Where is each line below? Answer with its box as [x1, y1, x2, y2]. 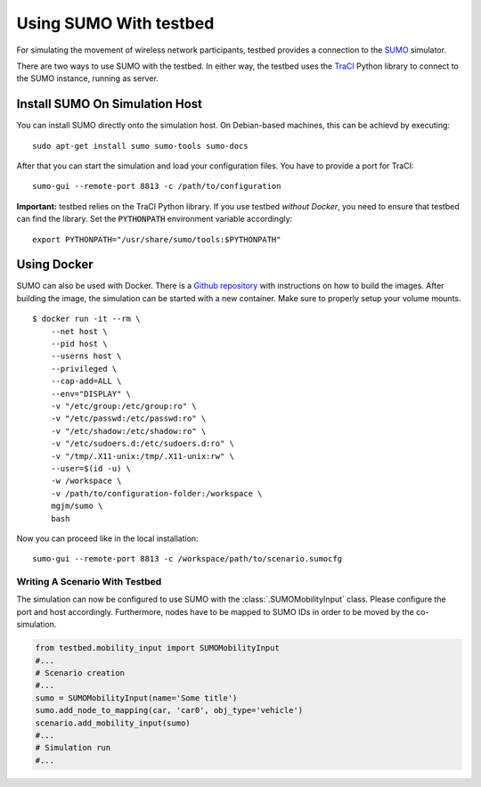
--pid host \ [50, 339, 108, 349]
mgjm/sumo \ [50, 501, 103, 512]
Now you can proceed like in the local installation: [16, 533, 200, 544]
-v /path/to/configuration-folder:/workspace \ [50, 488, 263, 498]
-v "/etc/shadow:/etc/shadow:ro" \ [50, 426, 207, 436]
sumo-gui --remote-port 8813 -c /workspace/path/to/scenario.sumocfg [32, 553, 343, 564]
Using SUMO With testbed [16, 13, 215, 33]
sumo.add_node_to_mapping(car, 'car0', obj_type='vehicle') [35, 705, 304, 716]
